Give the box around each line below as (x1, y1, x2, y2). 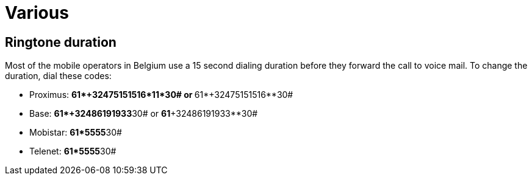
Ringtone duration (5, 34, 117, 50)
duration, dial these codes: (5, 71, 112, 81)
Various (5, 2, 69, 23)
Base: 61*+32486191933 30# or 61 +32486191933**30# (29, 108, 258, 119)
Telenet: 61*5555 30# (29, 146, 117, 157)
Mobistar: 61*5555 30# (29, 127, 122, 138)
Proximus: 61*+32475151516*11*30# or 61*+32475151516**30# (29, 89, 293, 100)
